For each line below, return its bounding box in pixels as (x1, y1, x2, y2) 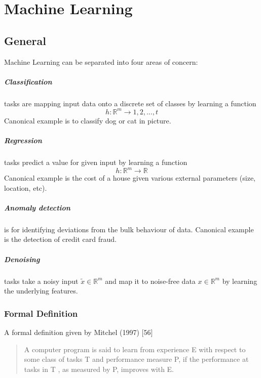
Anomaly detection (4, 202, 70, 213)
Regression (4, 135, 42, 146)
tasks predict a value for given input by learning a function (4, 156, 188, 167)
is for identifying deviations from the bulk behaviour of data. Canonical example (4, 224, 254, 234)
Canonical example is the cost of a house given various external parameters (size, (4, 173, 256, 183)
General (4, 32, 46, 48)
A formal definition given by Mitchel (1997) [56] (4, 326, 153, 337)
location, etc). (4, 182, 47, 193)
